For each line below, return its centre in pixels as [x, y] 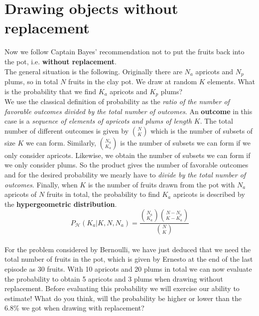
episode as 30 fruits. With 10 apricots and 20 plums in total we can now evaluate [128, 269]
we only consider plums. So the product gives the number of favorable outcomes [127, 165]
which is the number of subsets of [202, 130]
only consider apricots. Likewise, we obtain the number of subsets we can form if [128, 155]
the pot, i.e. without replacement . [61, 61]
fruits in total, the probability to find [103, 194]
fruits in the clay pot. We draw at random [133, 81]
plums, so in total [31, 81]
